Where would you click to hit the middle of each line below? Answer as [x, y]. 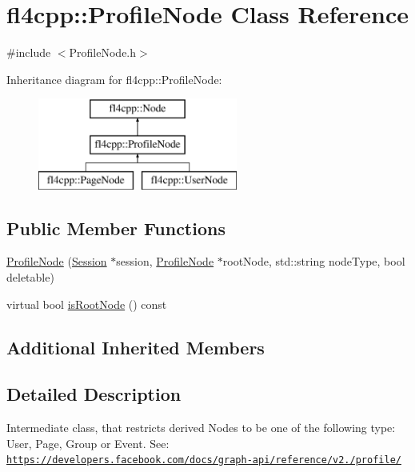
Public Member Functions [116, 228]
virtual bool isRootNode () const [87, 304]
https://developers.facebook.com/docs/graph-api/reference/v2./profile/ [204, 460]
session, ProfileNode [165, 261]
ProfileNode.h [103, 52]
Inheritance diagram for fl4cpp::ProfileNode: [114, 79]
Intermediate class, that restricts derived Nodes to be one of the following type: [201, 428]
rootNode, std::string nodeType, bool [314, 261]
